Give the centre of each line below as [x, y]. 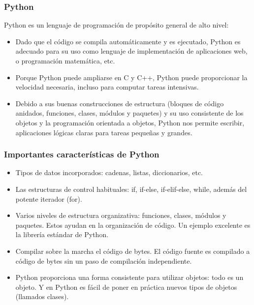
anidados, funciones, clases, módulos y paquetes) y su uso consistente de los [129, 113]
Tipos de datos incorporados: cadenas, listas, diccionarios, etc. [109, 172]
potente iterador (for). [49, 198]
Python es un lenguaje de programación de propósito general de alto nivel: [116, 25]
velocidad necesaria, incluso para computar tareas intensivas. [107, 87]
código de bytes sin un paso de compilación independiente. [104, 260]
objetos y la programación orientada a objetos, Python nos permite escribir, [130, 122]
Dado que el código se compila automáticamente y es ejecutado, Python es [128, 41]
